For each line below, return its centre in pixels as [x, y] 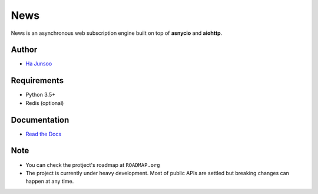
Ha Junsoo [39, 64]
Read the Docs [44, 134]
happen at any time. [50, 181]
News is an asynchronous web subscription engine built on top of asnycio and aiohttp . [117, 33]
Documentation [40, 120]
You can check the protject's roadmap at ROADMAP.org [93, 165]
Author [24, 50]
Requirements [37, 80]
